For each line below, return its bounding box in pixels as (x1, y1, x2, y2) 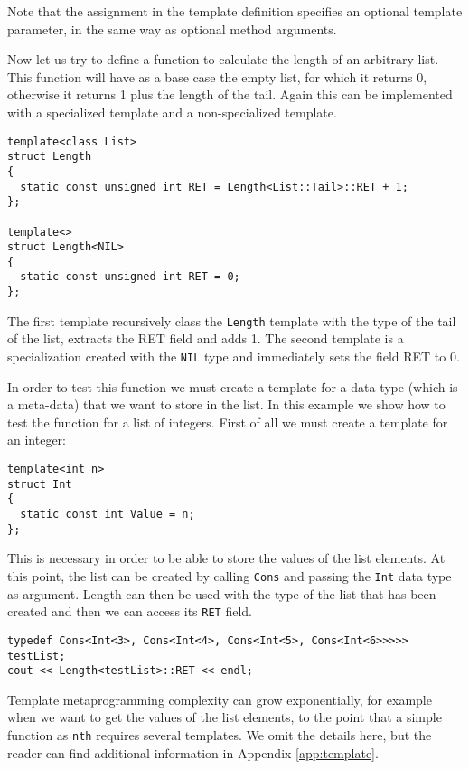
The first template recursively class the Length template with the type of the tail (7, 311, 456, 330)
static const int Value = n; (20, 508, 195, 521)
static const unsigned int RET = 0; (20, 270, 240, 284)
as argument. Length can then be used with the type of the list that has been (7, 584, 436, 603)
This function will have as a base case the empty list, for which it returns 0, (7, 67, 427, 86)
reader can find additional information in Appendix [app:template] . (7, 743, 379, 762)
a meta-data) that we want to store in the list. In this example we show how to (7, 395, 446, 414)
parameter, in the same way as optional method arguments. (7, 19, 337, 38)
